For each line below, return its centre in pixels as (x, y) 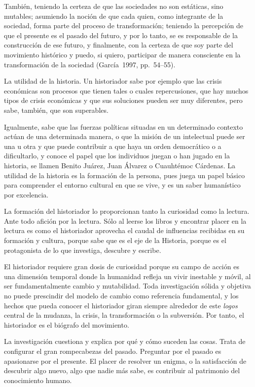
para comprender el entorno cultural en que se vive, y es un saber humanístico (122, 185)
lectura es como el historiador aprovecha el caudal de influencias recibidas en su (124, 230)
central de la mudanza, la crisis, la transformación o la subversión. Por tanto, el (124, 315)
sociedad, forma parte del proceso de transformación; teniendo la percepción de (124, 25)
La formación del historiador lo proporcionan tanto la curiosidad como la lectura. (127, 211)
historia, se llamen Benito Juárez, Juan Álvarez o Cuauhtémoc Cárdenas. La (120, 165)
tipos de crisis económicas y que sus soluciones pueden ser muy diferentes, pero (123, 100)
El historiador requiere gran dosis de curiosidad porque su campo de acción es (122, 266)
